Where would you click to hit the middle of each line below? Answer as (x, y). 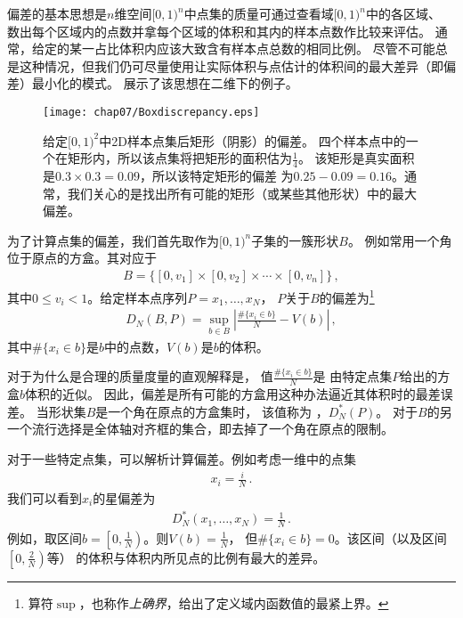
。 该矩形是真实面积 (356, 158)
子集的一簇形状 (295, 240)
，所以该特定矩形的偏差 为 (216, 176)
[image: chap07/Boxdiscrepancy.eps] (151, 112)
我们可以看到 (45, 498)
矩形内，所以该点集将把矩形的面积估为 (179, 158)
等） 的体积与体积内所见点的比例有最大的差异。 (186, 557)
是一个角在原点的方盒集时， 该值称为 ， (212, 411)
